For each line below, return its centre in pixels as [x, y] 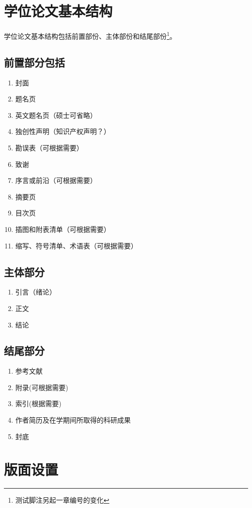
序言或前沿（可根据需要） [56, 180]
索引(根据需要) [38, 403]
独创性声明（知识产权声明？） [63, 131]
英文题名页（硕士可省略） [56, 115]
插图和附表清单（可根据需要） [63, 229]
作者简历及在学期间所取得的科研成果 [73, 420]
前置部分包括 [34, 62]
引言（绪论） [36, 292]
